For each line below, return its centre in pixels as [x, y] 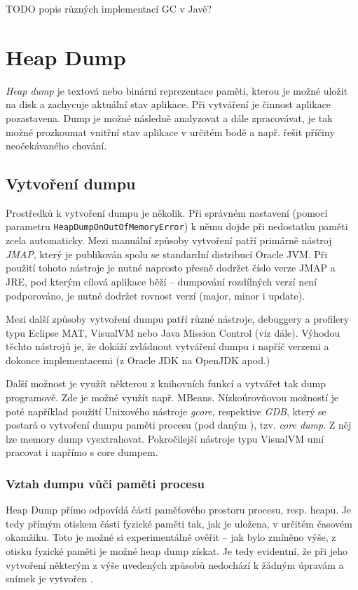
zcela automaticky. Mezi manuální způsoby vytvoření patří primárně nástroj [169, 240]
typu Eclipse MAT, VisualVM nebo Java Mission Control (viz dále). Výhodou [173, 332]
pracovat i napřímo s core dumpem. [82, 452]
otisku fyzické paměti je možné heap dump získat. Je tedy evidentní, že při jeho [177, 551]
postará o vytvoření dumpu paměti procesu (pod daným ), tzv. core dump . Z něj [179, 425]
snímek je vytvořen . [49, 578]
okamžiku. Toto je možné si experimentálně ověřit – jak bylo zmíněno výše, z [171, 537]
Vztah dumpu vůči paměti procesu [105, 483]
